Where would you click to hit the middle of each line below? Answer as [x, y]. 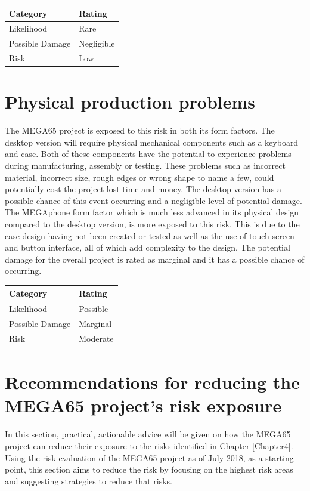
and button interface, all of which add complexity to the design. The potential [148, 247]
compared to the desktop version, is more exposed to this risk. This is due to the [152, 224]
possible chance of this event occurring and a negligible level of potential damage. [154, 200]
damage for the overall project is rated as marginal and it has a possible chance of [155, 259]
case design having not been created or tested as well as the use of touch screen [150, 235]
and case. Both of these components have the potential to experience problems [148, 154]
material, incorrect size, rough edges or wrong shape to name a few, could [139, 177]
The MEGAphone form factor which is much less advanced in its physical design [152, 212]
